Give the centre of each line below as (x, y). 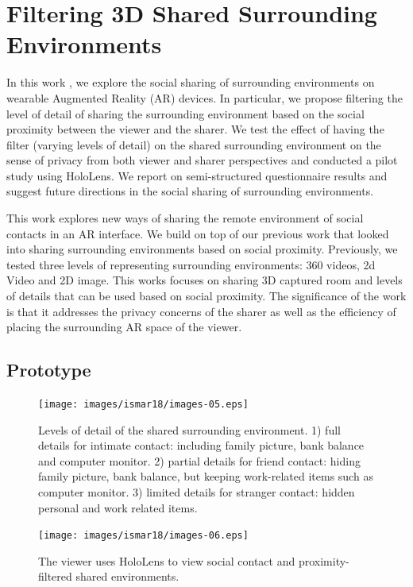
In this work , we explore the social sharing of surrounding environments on (191, 82)
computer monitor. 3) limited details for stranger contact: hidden (197, 492)
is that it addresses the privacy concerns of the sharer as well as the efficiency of (201, 311)
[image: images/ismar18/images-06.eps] (143, 536)
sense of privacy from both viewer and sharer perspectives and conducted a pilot (202, 160)
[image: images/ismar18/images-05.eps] (143, 405)
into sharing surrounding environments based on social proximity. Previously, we (202, 249)
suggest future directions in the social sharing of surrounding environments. (190, 191)
